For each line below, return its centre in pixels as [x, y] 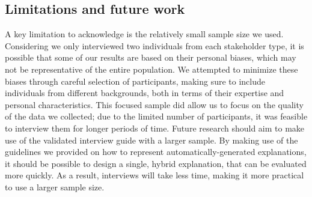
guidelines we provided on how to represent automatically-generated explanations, [156, 152]
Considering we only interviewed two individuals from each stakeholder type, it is [154, 45]
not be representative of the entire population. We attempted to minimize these [151, 69]
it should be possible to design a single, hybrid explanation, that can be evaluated [156, 163]
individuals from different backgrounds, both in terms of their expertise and [145, 93]
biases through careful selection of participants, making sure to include [135, 81]
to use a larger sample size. [55, 186]
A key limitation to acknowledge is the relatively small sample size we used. [144, 34]
